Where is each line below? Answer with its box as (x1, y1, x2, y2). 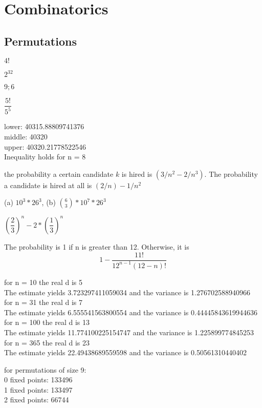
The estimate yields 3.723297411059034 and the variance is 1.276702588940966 (4, 287, 250, 297)
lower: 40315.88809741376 (4, 121, 84, 132)
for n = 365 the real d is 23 (4, 337, 90, 348)
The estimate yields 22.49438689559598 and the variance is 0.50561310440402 (4, 347, 247, 358)
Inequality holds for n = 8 (4, 151, 86, 162)
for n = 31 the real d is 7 (4, 297, 82, 308)
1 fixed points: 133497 (4, 384, 73, 395)
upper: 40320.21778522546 (4, 141, 86, 152)
